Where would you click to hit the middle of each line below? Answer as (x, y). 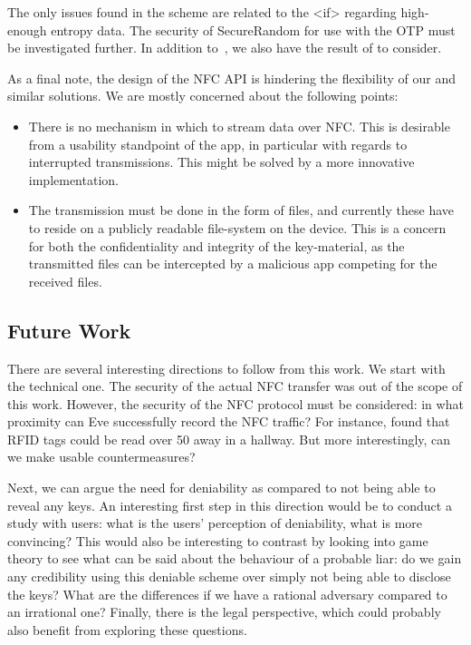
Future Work (69, 330)
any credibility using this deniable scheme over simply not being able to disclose (229, 577)
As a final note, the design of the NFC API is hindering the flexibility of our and (232, 78)
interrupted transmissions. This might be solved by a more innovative (221, 162)
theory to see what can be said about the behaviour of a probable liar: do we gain (235, 558)
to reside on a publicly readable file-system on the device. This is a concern (237, 227)
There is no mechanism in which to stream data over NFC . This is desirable (239, 126)
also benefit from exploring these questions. (127, 629)
